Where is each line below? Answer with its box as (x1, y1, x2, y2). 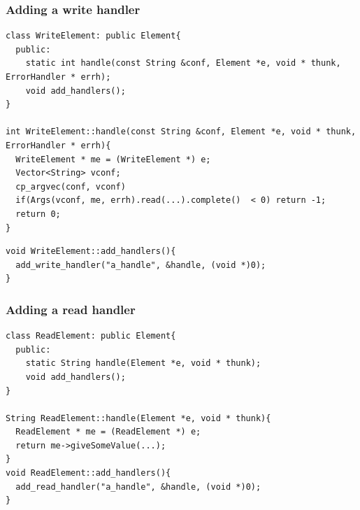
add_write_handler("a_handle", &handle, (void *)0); (15, 260, 266, 270)
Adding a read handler (6, 300, 136, 318)
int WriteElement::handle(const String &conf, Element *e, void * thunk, (6, 127, 357, 137)
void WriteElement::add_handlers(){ (6, 246, 176, 257)
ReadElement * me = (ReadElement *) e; (15, 427, 201, 437)
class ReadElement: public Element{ (6, 331, 176, 341)
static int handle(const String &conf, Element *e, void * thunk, (25, 58, 341, 69)
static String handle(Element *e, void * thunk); (25, 358, 261, 369)
